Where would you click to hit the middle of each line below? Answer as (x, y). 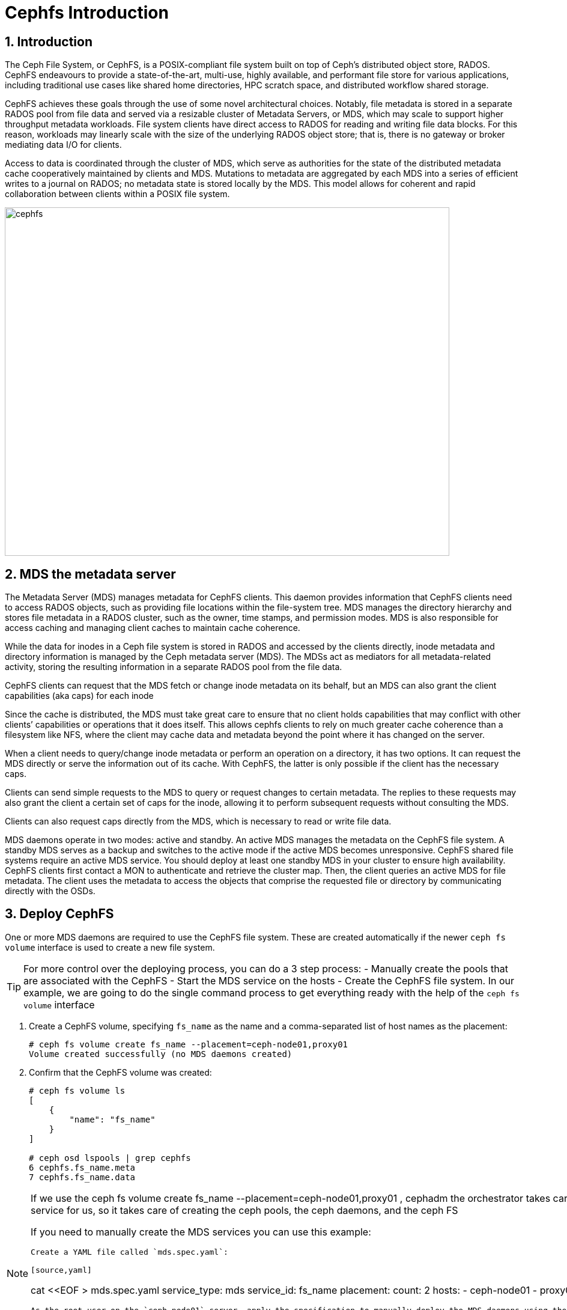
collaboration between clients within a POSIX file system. (117, 194)
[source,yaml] (61, 1270)
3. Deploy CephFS (59, 914)
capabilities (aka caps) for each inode (79, 696)
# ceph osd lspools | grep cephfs (110, 1158)
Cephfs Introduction (87, 13)
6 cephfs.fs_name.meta (82, 1167)
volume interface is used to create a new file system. (110, 947)
